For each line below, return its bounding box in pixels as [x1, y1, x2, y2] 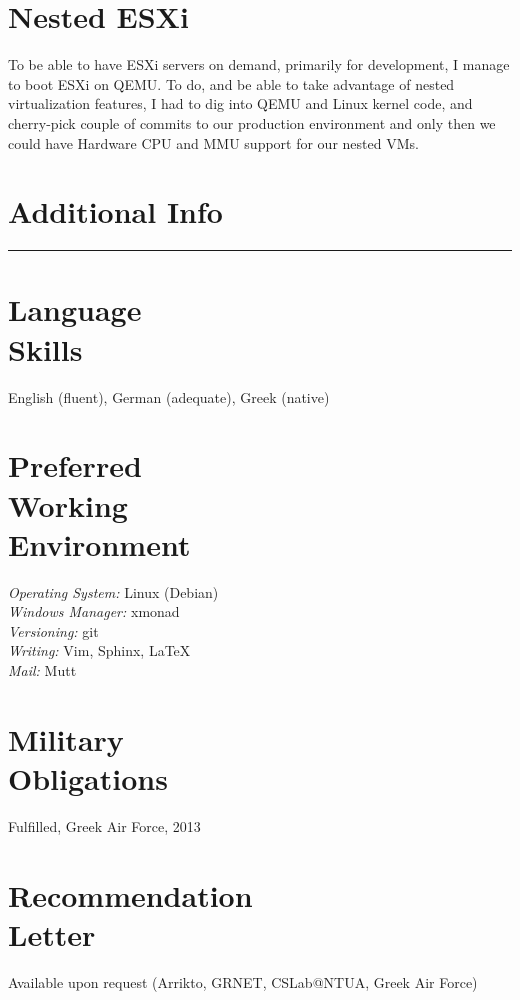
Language [8, 289, 142, 330]
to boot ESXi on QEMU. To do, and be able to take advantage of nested [8, 73, 455, 94]
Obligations [8, 757, 168, 798]
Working [8, 484, 128, 525]
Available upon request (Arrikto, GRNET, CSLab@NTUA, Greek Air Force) [8, 971, 478, 992]
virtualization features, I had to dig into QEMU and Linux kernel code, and [8, 93, 473, 114]
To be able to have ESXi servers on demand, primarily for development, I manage [8, 54, 510, 75]
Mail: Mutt [8, 660, 77, 680]
